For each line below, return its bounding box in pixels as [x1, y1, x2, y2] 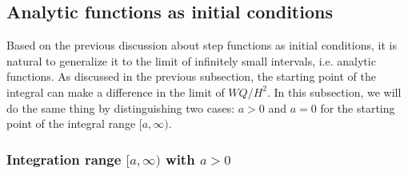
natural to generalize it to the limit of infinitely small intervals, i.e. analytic [6, 52, 376, 69]
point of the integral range [6, 115, 136, 132]
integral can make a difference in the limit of [6, 83, 225, 100]
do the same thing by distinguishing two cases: [6, 99, 235, 116]
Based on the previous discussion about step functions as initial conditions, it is [6, 37, 397, 54]
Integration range [6, 149, 122, 169]
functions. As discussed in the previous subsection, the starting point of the [6, 68, 377, 85]
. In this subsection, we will [266, 83, 402, 100]
